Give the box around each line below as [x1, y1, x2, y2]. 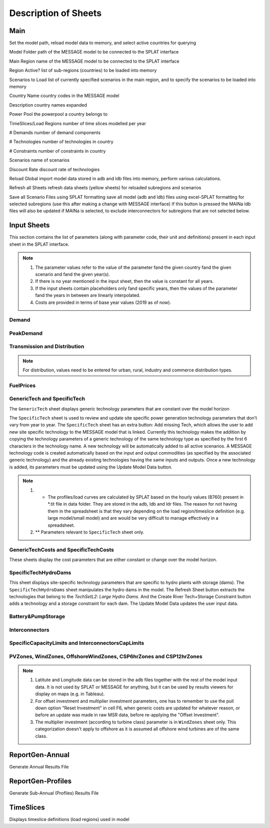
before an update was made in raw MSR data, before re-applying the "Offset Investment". [35, 712, 220, 718]
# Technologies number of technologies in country [9, 139, 113, 145]
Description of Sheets [9, 8, 102, 19]
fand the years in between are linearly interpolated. [35, 292, 140, 298]
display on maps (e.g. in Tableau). [35, 691, 105, 697]
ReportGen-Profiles [9, 777, 72, 785]
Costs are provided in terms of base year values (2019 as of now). [35, 299, 171, 305]
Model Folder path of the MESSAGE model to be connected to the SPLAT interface [9, 49, 179, 55]
